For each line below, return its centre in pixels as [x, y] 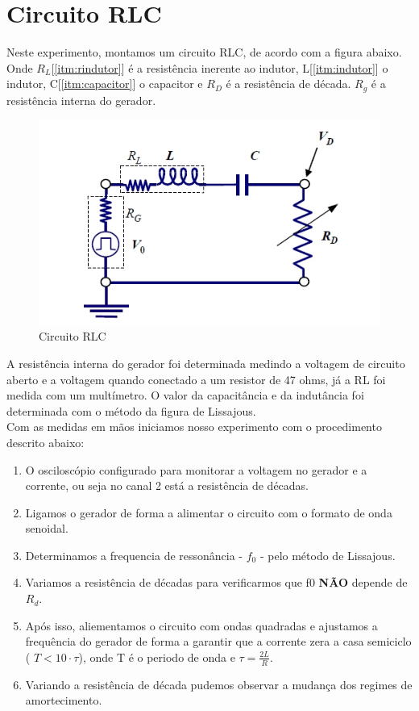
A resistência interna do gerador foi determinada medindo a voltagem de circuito [206, 363]
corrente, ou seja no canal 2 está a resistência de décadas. [167, 485]
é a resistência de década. [288, 84]
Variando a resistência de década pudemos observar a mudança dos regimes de [219, 684]
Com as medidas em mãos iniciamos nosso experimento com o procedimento [194, 427]
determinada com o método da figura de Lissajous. [131, 410]
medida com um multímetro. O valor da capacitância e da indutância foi [185, 395]
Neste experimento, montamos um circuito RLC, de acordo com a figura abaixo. [204, 52]
